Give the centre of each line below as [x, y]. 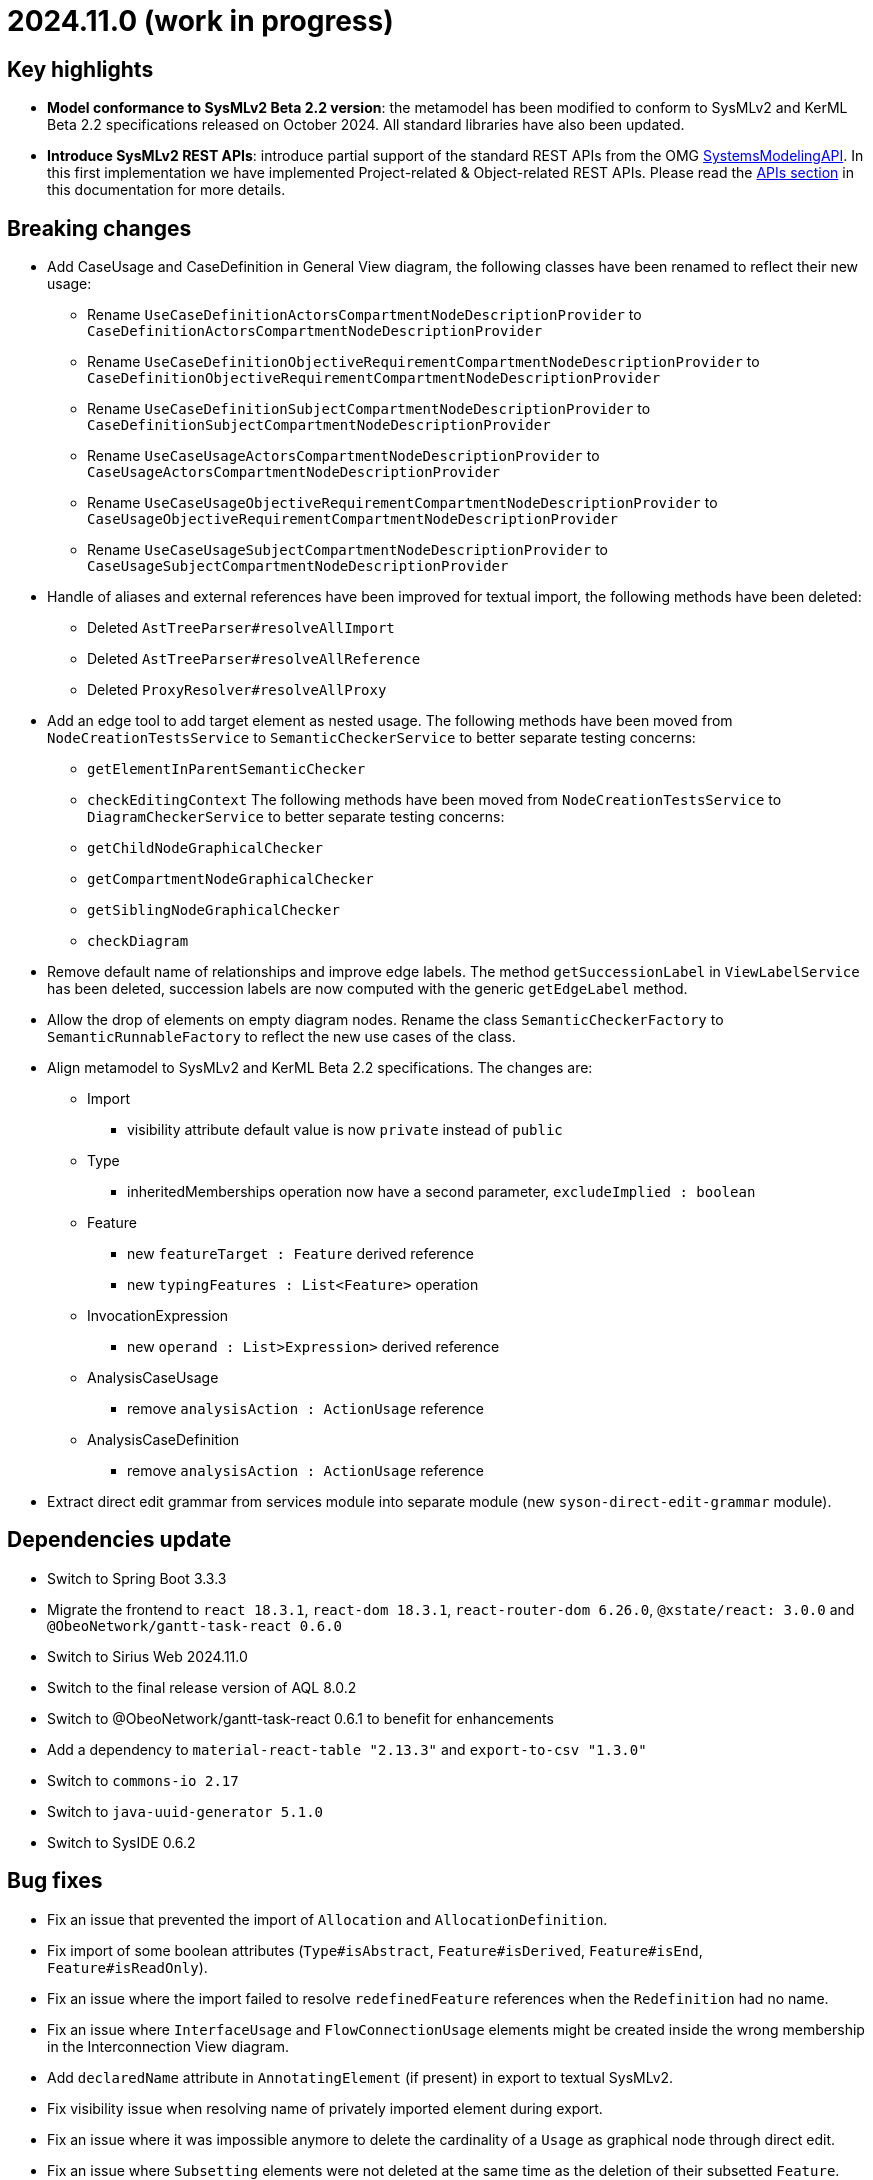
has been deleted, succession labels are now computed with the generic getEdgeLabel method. [367, 989]
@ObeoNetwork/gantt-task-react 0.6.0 [195, 1625]
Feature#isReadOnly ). [127, 1967]
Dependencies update [119, 1540]
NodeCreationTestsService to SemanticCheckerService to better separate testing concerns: [371, 738]
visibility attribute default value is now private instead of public [345, 1130]
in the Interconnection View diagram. [168, 2046]
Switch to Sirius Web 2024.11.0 [147, 1656]
